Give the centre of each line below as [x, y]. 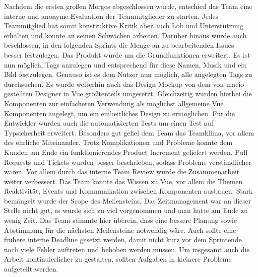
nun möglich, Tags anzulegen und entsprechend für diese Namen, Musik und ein [126, 64]
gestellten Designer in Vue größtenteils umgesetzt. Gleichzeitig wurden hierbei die [128, 94]
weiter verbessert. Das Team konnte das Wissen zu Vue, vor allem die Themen [123, 181]
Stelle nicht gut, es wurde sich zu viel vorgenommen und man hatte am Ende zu [126, 210]
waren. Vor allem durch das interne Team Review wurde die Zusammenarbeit [122, 172]
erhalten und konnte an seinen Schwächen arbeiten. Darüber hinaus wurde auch [125, 35]
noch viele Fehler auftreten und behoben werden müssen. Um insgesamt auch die [127, 249]
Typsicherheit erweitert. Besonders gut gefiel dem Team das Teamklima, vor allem [129, 132]
